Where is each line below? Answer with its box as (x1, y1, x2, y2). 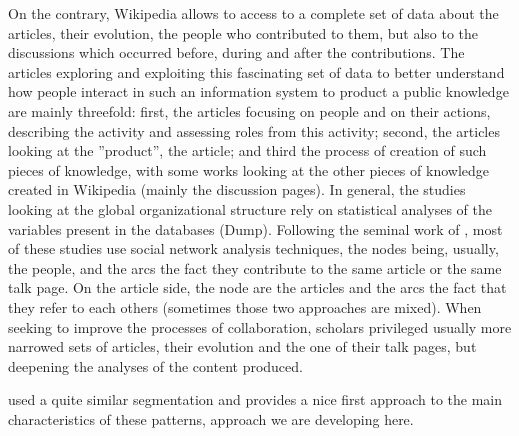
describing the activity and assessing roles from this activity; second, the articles (8, 120, 500, 141)
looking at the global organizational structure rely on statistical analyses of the (8, 198, 492, 219)
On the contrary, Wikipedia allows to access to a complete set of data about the (8, 3, 499, 23)
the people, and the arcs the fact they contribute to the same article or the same (8, 257, 502, 278)
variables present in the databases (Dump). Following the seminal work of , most (8, 218, 503, 239)
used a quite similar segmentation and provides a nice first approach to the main (8, 389, 503, 410)
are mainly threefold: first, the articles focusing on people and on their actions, (8, 100, 491, 121)
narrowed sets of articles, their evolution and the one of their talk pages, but (8, 336, 477, 357)
